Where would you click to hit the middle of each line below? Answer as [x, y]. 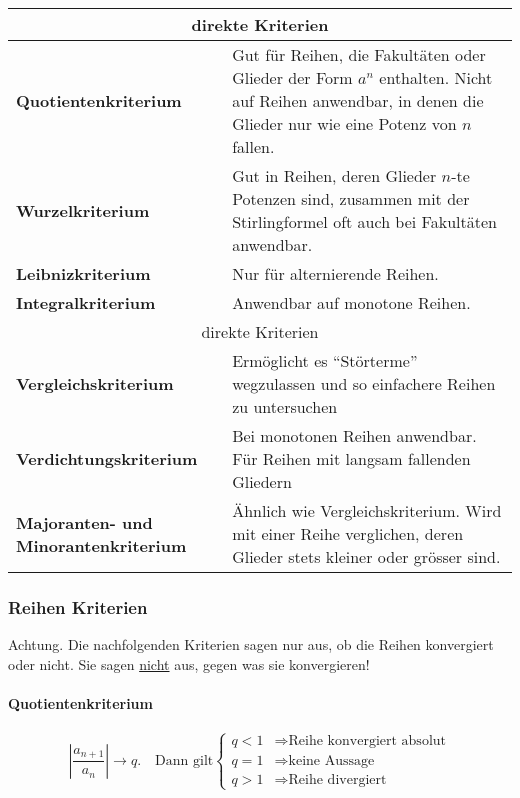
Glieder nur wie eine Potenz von [344, 123]
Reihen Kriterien [78, 606]
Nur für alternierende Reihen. [335, 273]
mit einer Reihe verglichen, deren [348, 533]
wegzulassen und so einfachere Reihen [364, 383]
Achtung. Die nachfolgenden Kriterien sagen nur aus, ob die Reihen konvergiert [251, 644]
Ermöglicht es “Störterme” [325, 360]
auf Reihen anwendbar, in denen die [358, 100]
